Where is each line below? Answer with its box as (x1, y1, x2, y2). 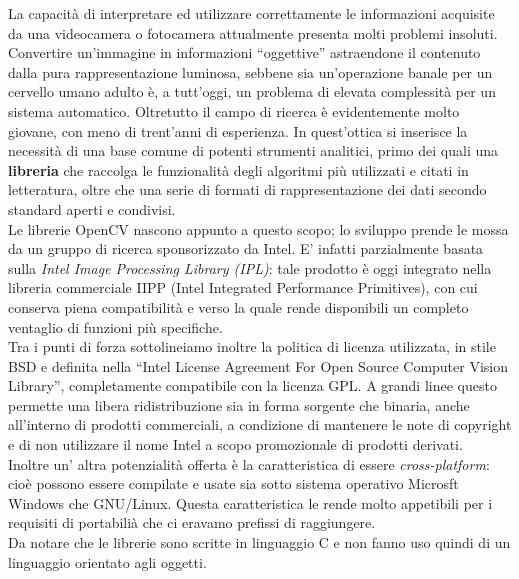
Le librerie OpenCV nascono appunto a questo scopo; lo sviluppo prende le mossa (8, 218, 509, 239)
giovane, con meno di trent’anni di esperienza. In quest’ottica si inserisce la (8, 120, 468, 141)
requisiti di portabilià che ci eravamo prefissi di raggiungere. (8, 512, 376, 533)
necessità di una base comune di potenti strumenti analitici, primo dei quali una (8, 140, 499, 161)
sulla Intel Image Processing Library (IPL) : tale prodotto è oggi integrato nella (8, 257, 492, 278)
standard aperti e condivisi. (8, 198, 176, 219)
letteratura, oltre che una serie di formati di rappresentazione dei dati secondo (8, 179, 487, 200)
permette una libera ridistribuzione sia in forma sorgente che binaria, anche (8, 394, 470, 415)
